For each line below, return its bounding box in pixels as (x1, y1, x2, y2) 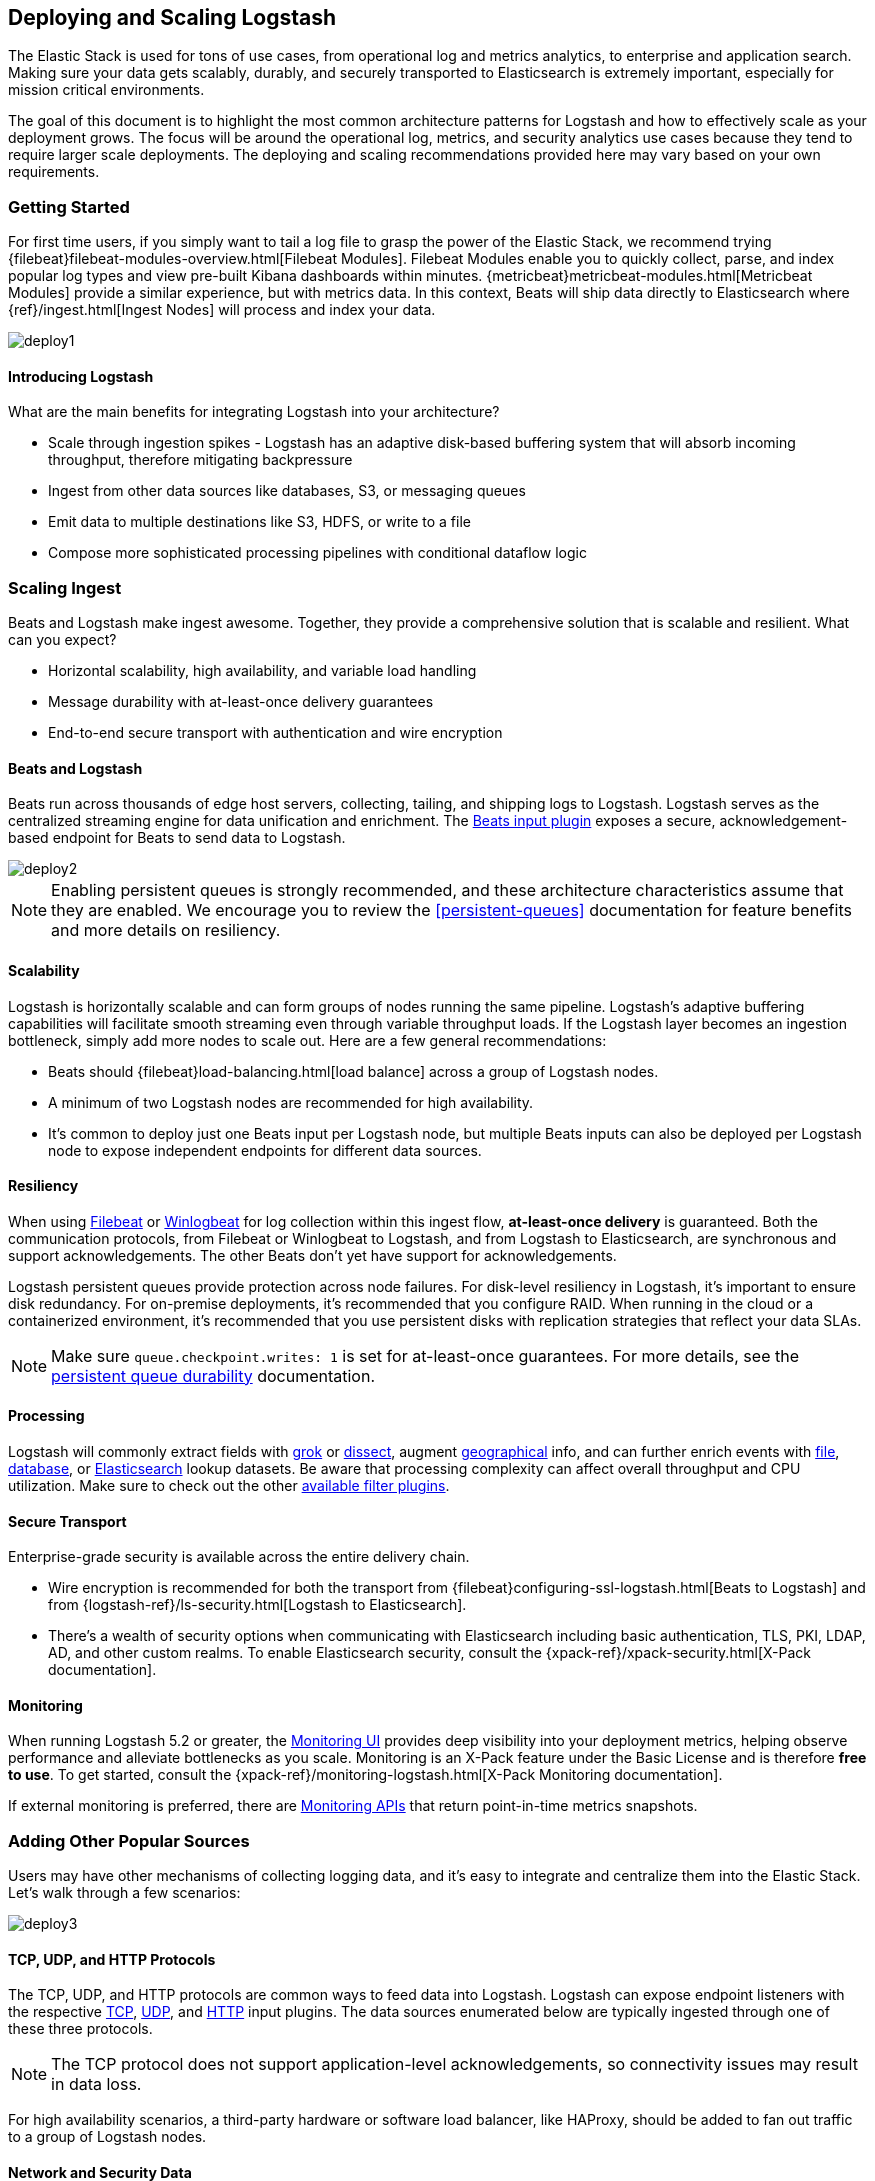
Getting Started (8, 196, 130, 217)
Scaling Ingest (8, 577, 122, 598)
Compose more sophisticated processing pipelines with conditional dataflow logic (48, 544, 587, 562)
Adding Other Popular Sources (8, 1830, 250, 1851)
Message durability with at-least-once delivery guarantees (48, 693, 434, 711)
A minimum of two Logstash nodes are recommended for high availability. (48, 1093, 534, 1111)
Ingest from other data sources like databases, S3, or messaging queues (48, 482, 526, 500)
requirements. (8, 163, 100, 181)
